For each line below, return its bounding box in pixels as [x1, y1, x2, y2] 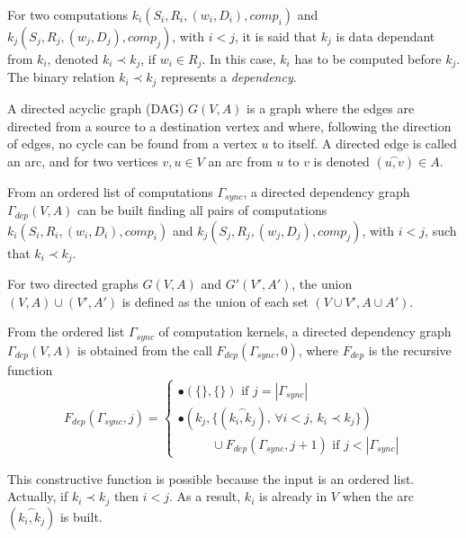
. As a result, [169, 487, 241, 506]
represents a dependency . [161, 67, 297, 86]
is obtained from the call [77, 340, 212, 359]
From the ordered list [7, 322, 125, 341]
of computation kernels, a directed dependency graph [158, 322, 452, 341]
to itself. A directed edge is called [273, 134, 457, 153]
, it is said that [234, 27, 318, 45]
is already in [258, 487, 327, 506]
